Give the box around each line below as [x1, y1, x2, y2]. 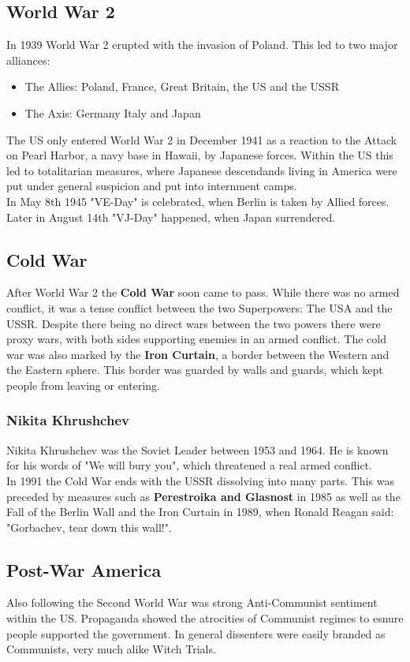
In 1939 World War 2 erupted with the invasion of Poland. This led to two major [6, 36, 398, 53]
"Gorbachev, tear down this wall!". [6, 518, 172, 535]
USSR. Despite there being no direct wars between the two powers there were [6, 315, 381, 331]
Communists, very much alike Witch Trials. [6, 641, 216, 657]
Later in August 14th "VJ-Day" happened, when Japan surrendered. [6, 208, 336, 225]
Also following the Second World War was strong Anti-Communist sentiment [6, 594, 378, 611]
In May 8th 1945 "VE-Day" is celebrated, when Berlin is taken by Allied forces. [6, 193, 389, 209]
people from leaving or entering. [6, 376, 160, 393]
